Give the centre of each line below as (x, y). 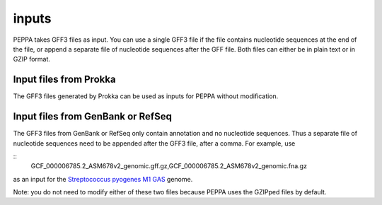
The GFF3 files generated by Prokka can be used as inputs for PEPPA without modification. (146, 96)
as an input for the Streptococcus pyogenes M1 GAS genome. (103, 179)
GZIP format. (32, 59)
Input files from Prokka (64, 80)
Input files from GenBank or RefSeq (93, 117)
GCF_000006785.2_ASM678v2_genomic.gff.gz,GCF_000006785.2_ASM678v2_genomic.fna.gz (169, 166)
